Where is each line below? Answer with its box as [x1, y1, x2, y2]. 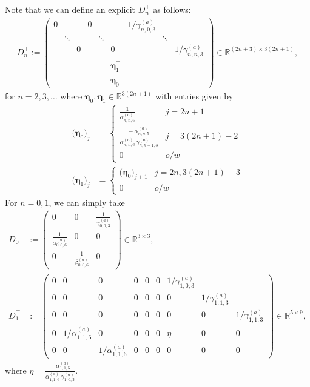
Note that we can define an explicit [5, 3, 136, 15]
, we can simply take [49, 196, 125, 208]
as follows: [153, 3, 191, 15]
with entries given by [155, 90, 234, 102]
